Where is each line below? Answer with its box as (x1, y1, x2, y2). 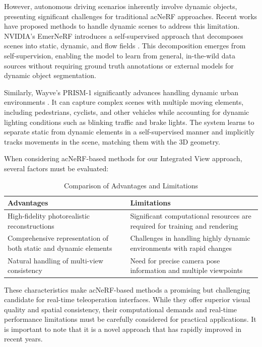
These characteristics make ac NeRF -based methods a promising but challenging (4, 284, 250, 295)
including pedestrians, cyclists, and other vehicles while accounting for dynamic (4, 106, 249, 117)
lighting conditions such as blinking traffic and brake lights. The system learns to (4, 116, 254, 127)
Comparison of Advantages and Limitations (63, 180, 199, 190)
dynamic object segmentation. (4, 70, 96, 81)
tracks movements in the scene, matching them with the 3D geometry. (4, 136, 220, 147)
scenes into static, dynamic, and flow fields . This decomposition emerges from (4, 40, 246, 51)
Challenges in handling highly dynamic (130, 233, 250, 243)
